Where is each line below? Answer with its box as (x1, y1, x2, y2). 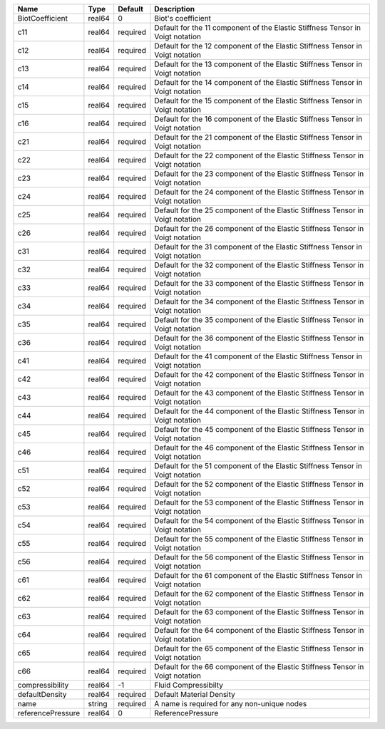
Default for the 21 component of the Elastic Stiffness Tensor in (154, 133, 363, 142)
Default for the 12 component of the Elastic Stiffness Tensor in (154, 41, 363, 51)
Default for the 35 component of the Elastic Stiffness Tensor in (154, 315, 364, 324)
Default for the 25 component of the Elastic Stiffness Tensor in (154, 205, 364, 215)
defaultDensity (17, 690, 67, 699)
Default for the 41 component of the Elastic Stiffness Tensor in (154, 351, 363, 361)
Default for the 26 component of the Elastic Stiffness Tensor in (154, 224, 364, 233)
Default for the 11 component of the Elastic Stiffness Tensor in (154, 23, 361, 32)
